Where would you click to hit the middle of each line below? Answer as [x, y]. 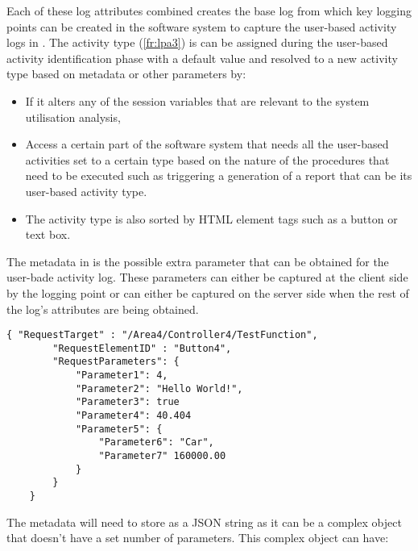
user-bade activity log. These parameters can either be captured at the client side [207, 277]
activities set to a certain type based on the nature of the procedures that [207, 159]
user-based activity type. [86, 191]
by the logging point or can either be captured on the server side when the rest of [208, 292]
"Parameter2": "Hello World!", [159, 388]
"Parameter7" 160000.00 [162, 456]
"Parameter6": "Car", [156, 442]
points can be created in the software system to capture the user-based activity [202, 26]
